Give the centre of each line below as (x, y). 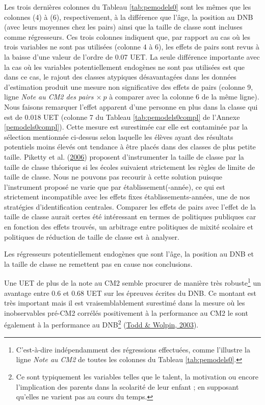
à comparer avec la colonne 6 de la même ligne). (184, 97)
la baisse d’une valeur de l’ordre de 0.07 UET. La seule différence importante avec (132, 56)
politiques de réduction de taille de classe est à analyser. (92, 236)
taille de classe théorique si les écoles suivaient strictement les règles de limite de (130, 167)
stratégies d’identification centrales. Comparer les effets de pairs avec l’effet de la (130, 206)
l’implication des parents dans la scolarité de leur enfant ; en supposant (127, 386)
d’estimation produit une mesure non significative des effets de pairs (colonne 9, (129, 86)
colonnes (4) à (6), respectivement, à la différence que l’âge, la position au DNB (129, 17)
